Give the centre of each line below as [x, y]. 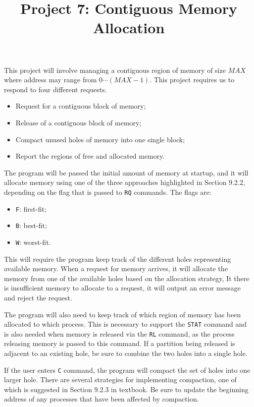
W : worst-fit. [33, 242]
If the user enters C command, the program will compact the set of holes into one [127, 370]
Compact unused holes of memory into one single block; [100, 139]
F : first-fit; [31, 208]
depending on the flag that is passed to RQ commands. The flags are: [108, 192]
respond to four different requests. [55, 89]
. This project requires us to [192, 80]
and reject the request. [38, 297]
